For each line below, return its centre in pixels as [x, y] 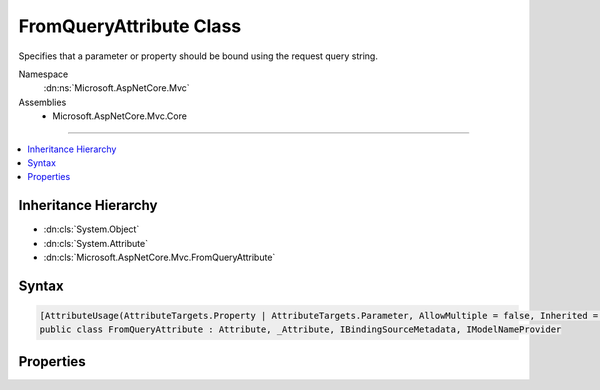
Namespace [43, 74]
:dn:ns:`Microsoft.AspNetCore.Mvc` [116, 88]
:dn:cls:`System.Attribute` [96, 243]
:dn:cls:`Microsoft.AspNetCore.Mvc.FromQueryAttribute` [159, 257]
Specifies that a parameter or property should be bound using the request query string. [198, 56]
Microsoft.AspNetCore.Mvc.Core [119, 116]
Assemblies [42, 102]
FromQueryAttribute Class [130, 26]
